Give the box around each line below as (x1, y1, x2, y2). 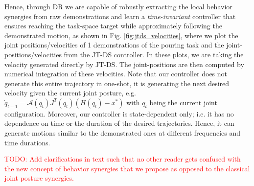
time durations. (4, 137, 50, 147)
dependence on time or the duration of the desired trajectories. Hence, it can (4, 118, 234, 128)
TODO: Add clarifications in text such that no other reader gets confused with (4, 154, 241, 164)
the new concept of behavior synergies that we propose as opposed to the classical (4, 163, 250, 173)
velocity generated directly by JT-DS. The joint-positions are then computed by (4, 59, 244, 69)
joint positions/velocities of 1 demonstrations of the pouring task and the (4, 40, 224, 50)
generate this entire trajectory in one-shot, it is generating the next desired (4, 78, 230, 88)
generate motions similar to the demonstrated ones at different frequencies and (4, 127, 240, 138)
